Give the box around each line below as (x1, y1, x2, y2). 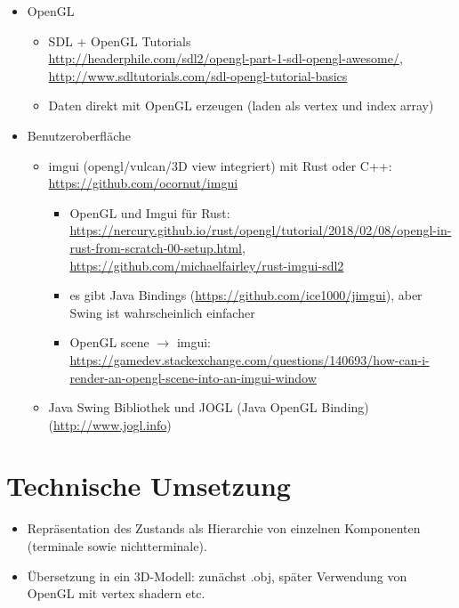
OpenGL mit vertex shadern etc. (27, 584, 205, 603)
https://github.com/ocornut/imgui (48, 174, 238, 192)
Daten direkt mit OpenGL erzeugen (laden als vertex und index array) (48, 96, 434, 115)
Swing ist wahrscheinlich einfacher (69, 303, 255, 321)
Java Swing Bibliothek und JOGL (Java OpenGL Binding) (48, 398, 369, 417)
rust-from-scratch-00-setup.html (69, 238, 243, 256)
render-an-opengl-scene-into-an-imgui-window (69, 368, 317, 386)
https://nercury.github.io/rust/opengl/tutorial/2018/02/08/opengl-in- (69, 221, 452, 239)
